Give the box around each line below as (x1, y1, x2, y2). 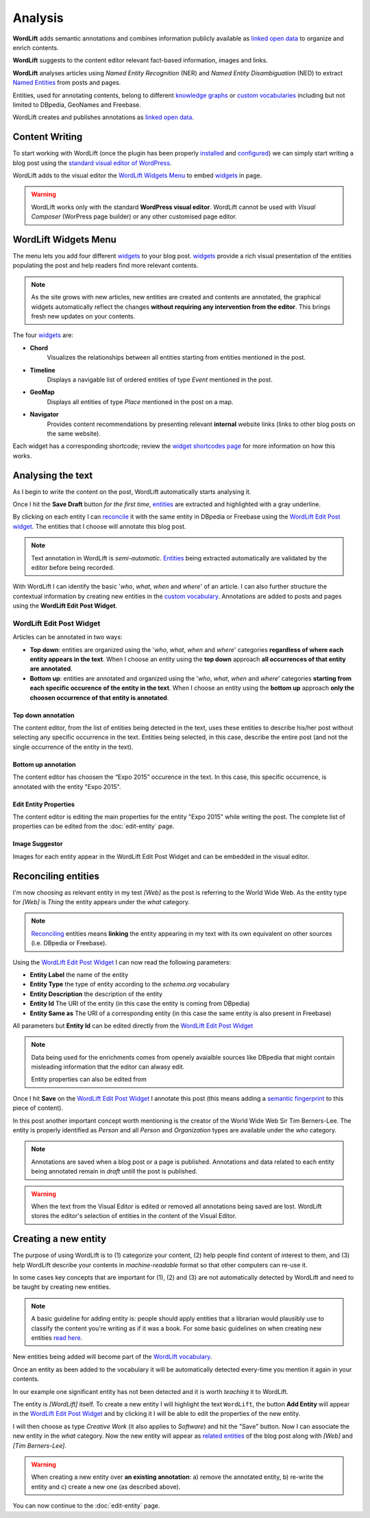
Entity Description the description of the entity (29, 990, 163, 998)
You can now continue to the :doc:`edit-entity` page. (12, 1502, 160, 1510)
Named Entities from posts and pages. (12, 79, 121, 87)
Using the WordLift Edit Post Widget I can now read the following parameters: (12, 958, 232, 966)
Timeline (29, 366, 56, 374)
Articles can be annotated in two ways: (12, 633, 123, 641)
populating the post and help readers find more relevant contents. (12, 261, 199, 270)
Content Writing (12, 131, 83, 143)
